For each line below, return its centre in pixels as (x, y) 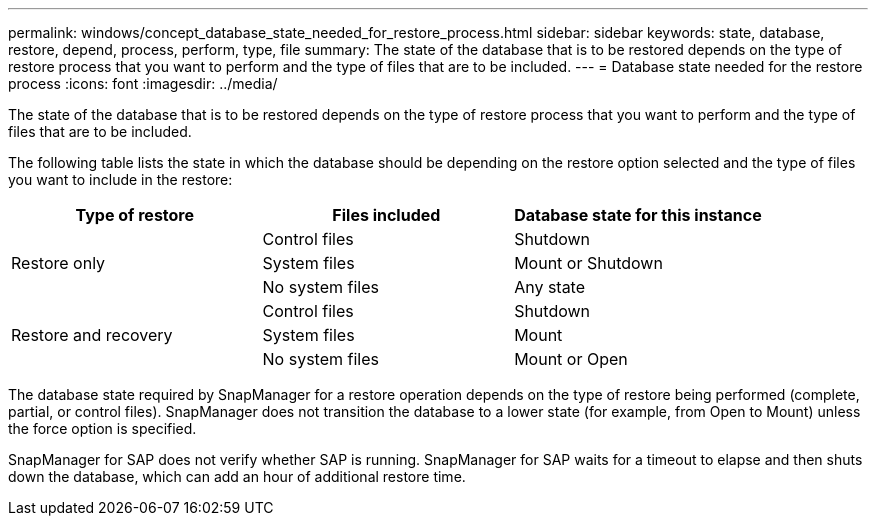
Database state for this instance (638, 215)
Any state (550, 287)
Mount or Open (571, 359)
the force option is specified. (102, 428)
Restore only (58, 263)
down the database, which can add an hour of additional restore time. (237, 476)
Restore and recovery (92, 335)
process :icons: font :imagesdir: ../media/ (143, 83)
